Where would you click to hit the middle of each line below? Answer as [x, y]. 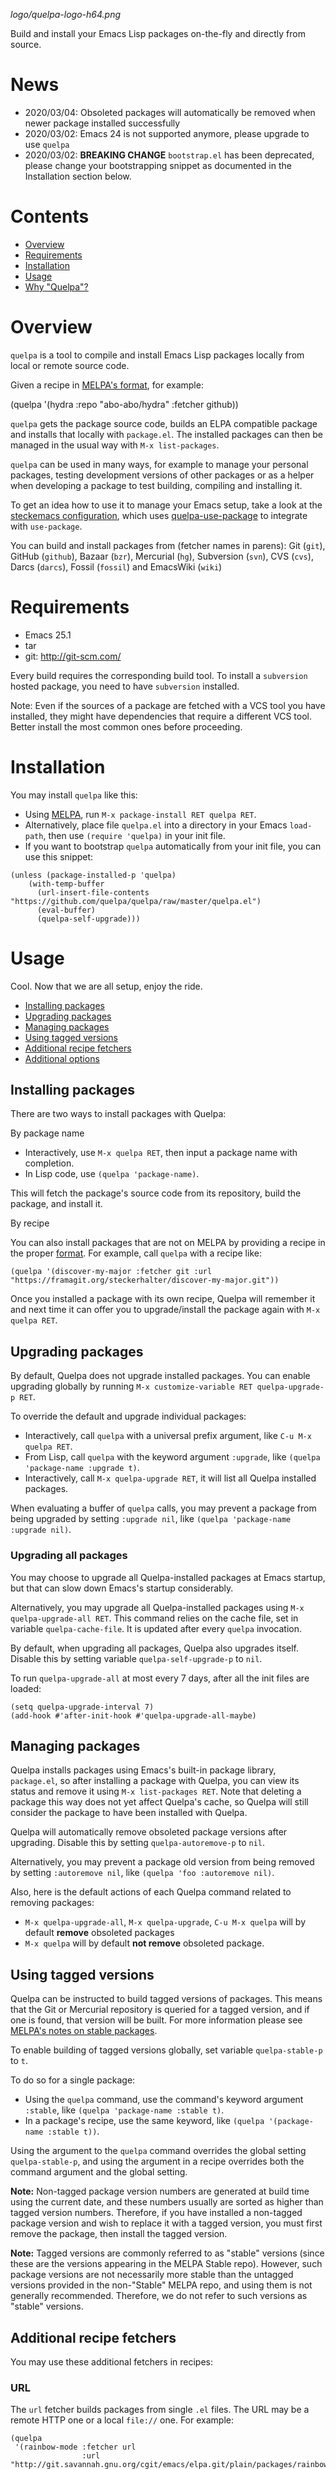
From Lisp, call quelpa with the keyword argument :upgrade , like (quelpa [172, 1457]
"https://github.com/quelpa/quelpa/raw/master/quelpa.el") [136, 901]
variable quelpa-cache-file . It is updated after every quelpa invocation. [156, 1628]
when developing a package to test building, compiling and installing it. [156, 485]
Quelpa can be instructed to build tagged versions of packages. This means [166, 1999]
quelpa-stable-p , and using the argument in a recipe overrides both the [157, 2161]
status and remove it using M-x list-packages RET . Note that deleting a [156, 1791]
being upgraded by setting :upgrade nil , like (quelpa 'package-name [151, 1519]
